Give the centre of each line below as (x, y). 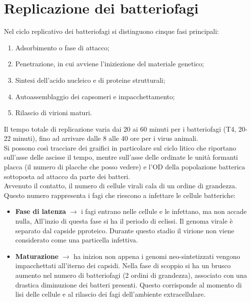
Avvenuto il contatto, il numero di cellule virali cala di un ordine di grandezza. (120, 186)
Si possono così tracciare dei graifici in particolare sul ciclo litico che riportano (120, 147)
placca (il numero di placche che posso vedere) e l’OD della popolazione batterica (125, 167)
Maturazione (37, 256)
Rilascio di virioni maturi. (54, 113)
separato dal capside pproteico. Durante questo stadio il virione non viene (125, 230)
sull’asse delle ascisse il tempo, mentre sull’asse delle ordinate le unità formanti (121, 157)
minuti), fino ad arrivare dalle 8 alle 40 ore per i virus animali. (105, 138)
